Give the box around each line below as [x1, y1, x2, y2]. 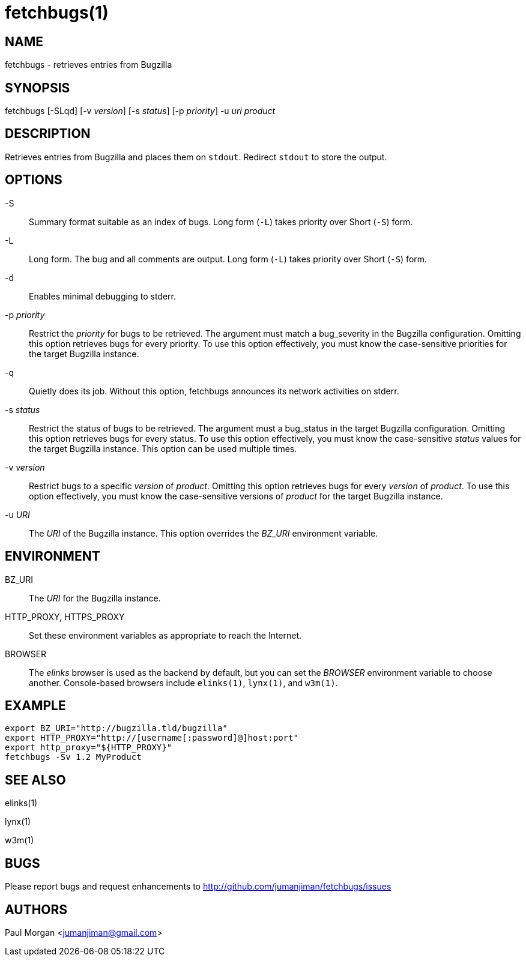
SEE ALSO [5, 772, 66, 788]
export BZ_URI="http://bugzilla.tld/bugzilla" [5, 723, 228, 734]
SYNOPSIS [5, 80, 70, 95]
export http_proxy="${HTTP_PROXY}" [5, 743, 172, 753]
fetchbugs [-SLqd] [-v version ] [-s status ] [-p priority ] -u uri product [5, 106, 276, 116]
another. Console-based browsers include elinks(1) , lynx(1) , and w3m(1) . [29, 677, 338, 688]
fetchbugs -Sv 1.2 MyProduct [5, 752, 142, 762]
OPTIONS [5, 172, 62, 188]
